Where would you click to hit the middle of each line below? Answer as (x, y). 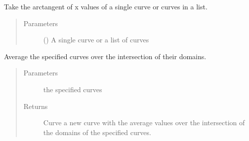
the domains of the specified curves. (97, 132)
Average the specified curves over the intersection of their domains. (105, 56)
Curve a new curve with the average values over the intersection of (144, 123)
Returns (36, 106)
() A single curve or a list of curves (96, 40)
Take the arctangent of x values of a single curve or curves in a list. (106, 6)
